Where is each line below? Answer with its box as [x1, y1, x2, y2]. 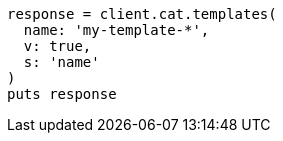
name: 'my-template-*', [23, 22, 210, 38]
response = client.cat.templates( [7, 6, 277, 22]
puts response [7, 86, 117, 102]
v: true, [23, 38, 92, 54]
